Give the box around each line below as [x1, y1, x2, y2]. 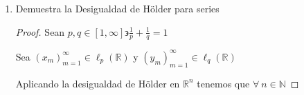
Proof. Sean [15, 24, 65, 39]
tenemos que [197, 76, 250, 90]
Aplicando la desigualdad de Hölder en [15, 76, 180, 90]
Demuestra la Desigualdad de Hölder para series [15, 1, 220, 15]
